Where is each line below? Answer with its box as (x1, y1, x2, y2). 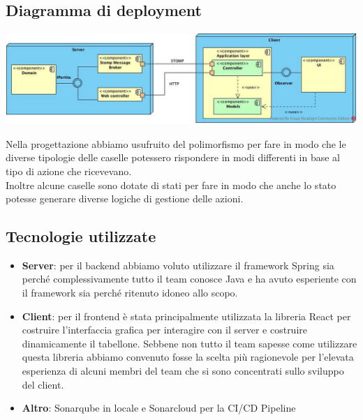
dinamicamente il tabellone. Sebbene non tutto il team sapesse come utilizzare (22, 336, 357, 350)
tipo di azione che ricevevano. (6, 163, 132, 178)
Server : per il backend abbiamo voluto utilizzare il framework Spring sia (22, 257, 334, 272)
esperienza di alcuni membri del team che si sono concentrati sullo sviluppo (22, 363, 344, 378)
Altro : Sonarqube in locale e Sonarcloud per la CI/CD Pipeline (22, 400, 296, 415)
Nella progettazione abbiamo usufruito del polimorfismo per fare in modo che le (6, 136, 346, 151)
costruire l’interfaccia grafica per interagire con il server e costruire (22, 322, 307, 337)
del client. (22, 377, 64, 391)
